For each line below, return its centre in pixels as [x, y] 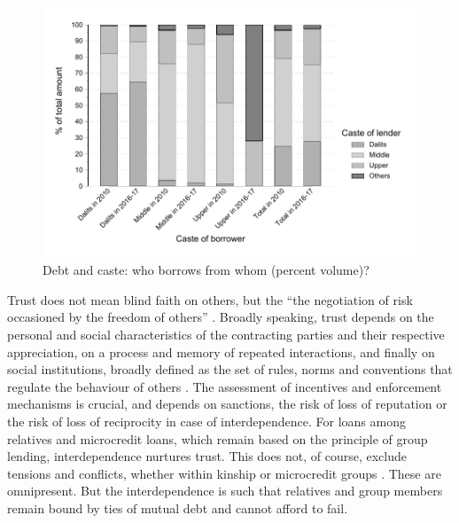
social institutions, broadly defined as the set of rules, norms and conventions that [230, 369]
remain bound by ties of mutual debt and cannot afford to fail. [178, 507]
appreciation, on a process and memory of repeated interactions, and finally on [221, 351]
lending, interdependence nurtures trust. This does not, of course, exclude [207, 456]
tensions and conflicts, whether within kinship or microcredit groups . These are [224, 473]
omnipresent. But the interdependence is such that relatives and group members [225, 491]
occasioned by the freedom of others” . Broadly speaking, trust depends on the [221, 317]
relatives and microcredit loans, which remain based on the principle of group [218, 438]
